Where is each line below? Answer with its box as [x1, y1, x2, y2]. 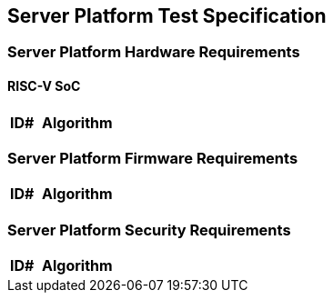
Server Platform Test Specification [7, 5, 327, 27]
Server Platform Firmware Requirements [7, 149, 298, 168]
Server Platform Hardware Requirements [7, 43, 300, 62]
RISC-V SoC [7, 78, 81, 95]
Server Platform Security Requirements [7, 220, 291, 239]
